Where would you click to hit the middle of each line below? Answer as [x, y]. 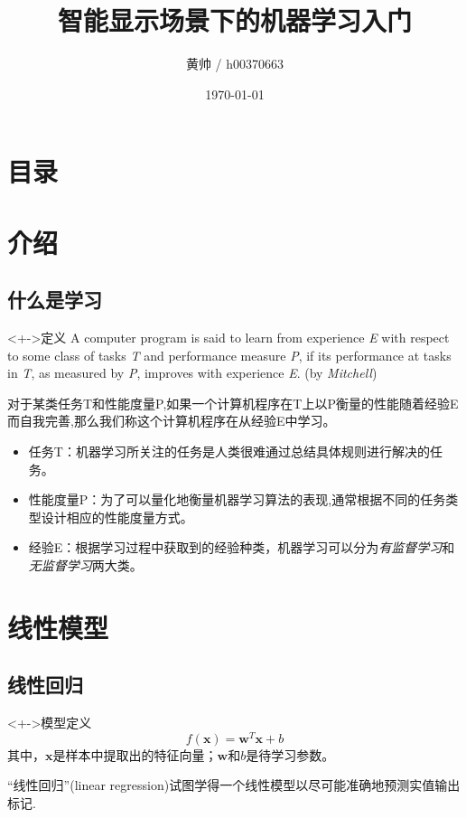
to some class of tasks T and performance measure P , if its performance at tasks [229, 355]
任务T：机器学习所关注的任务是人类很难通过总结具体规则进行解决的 [229, 451]
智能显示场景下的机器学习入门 [234, 20]
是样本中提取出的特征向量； [135, 754]
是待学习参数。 [290, 754]
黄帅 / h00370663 [235, 64]
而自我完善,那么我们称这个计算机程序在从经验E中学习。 [172, 421]
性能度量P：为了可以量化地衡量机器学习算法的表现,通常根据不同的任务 [237, 499]
